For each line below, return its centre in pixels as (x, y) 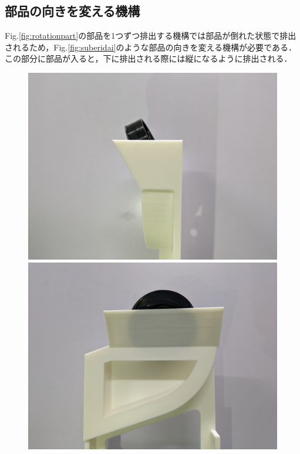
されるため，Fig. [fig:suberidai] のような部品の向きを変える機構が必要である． (151, 47)
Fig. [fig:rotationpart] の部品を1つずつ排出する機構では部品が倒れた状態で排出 (151, 36)
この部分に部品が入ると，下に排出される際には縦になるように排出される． (149, 58)
